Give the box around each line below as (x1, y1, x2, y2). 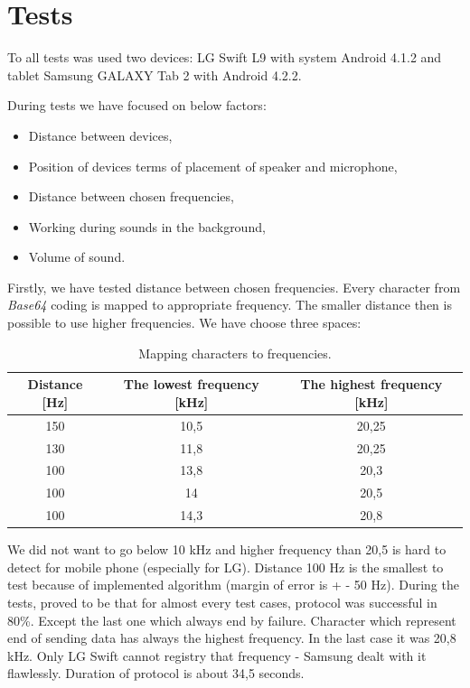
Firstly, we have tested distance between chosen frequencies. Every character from (7, 277, 461, 296)
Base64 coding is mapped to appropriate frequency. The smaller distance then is (7, 295, 452, 314)
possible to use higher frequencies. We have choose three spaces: (7, 313, 362, 332)
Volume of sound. (28, 247, 126, 266)
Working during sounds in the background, (28, 217, 266, 236)
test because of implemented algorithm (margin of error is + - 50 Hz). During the (7, 575, 459, 594)
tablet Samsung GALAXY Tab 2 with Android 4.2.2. (7, 65, 302, 84)
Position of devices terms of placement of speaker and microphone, (28, 156, 398, 175)
